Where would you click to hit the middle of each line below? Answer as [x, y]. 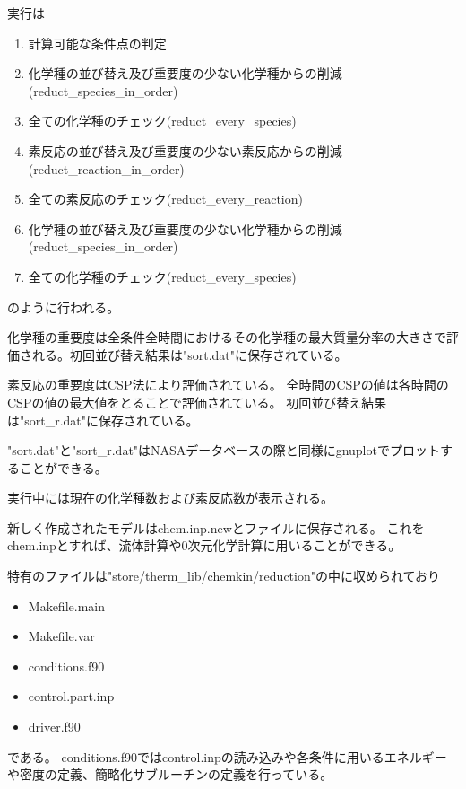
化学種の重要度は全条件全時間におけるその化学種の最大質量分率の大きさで [227, 337]
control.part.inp [71, 696]
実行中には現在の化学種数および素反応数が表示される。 [170, 498]
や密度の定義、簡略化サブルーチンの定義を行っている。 [170, 774]
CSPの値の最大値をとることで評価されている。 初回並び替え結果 [197, 402]
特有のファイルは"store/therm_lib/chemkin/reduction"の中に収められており [224, 576]
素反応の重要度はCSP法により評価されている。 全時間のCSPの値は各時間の [228, 385]
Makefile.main [66, 605]
